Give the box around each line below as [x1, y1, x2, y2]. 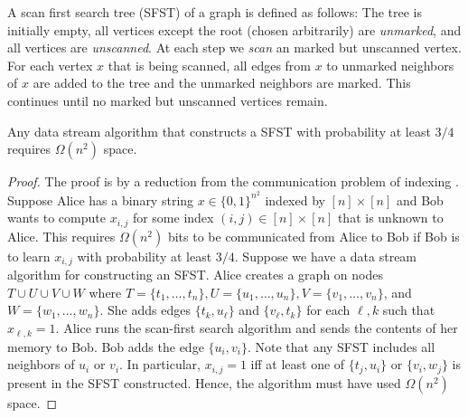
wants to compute [7, 208, 106, 227]
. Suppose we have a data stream [234, 246, 417, 265]
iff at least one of [250, 355, 345, 374]
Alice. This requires [7, 226, 116, 245]
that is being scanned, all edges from [108, 55, 311, 74]
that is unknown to [337, 208, 444, 227]
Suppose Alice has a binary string [7, 190, 194, 209]
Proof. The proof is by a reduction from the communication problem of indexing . [7, 172, 459, 191]
